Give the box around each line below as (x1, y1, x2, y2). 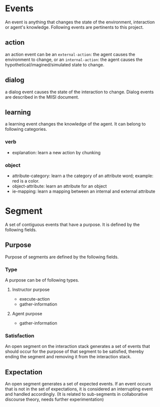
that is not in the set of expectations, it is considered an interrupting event (5, 386, 153, 392)
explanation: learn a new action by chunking (12, 149, 101, 155)
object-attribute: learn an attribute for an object (12, 183, 107, 189)
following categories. (5, 126, 47, 132)
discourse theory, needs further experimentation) (5, 396, 104, 403)
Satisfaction (5, 332, 35, 339)
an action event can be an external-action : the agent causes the (5, 51, 135, 57)
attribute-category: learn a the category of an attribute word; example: (12, 173, 154, 179)
